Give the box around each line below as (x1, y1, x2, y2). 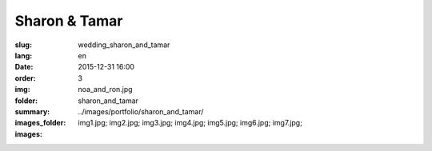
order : (14, 73, 36, 83)
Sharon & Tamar (14, 12, 123, 30)
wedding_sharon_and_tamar (78, 40, 170, 50)
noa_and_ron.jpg (78, 85, 133, 94)
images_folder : (14, 118, 66, 128)
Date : (14, 62, 34, 72)
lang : (14, 50, 33, 60)
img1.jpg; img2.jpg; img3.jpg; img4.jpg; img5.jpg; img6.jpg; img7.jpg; (78, 118, 303, 128)
